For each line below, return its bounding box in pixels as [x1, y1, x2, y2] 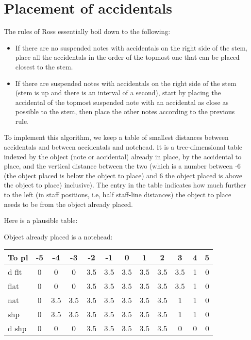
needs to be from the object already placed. [4, 199, 133, 209]
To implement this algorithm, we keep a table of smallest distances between [4, 132, 229, 142]
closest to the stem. [15, 61, 73, 71]
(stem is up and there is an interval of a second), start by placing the [15, 87, 221, 98]
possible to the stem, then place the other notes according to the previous [15, 106, 235, 117]
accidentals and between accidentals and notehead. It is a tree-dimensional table [4, 142, 243, 152]
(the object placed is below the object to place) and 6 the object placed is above [4, 170, 242, 180]
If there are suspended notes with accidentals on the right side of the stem [15, 78, 236, 88]
